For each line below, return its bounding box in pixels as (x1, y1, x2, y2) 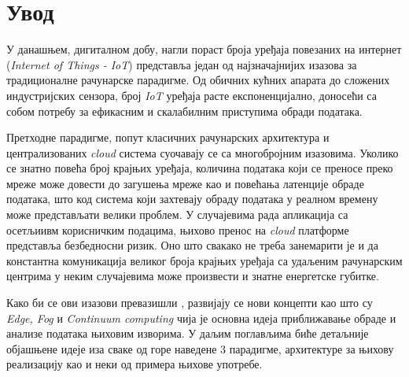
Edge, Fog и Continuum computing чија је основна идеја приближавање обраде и (6, 309, 396, 326)
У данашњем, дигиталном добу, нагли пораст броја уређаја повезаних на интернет (6, 41, 402, 57)
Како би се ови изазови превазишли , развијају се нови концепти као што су (6, 294, 373, 311)
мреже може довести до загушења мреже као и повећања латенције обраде (6, 175, 364, 191)
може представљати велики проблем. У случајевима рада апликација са (6, 206, 348, 223)
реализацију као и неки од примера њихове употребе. (6, 356, 263, 372)
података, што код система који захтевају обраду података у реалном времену (6, 190, 378, 207)
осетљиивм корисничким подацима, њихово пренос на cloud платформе (6, 221, 349, 238)
